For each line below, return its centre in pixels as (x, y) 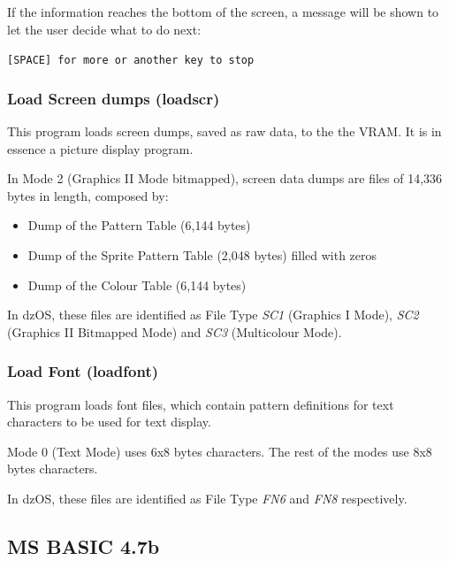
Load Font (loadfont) (83, 371)
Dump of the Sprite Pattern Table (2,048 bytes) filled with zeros (202, 255)
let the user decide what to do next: (104, 29)
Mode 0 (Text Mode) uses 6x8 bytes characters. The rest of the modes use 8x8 (220, 451)
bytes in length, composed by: (88, 195)
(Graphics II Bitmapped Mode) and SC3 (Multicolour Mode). (175, 331)
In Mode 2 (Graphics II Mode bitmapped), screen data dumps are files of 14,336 (225, 178)
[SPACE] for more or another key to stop (131, 61)
